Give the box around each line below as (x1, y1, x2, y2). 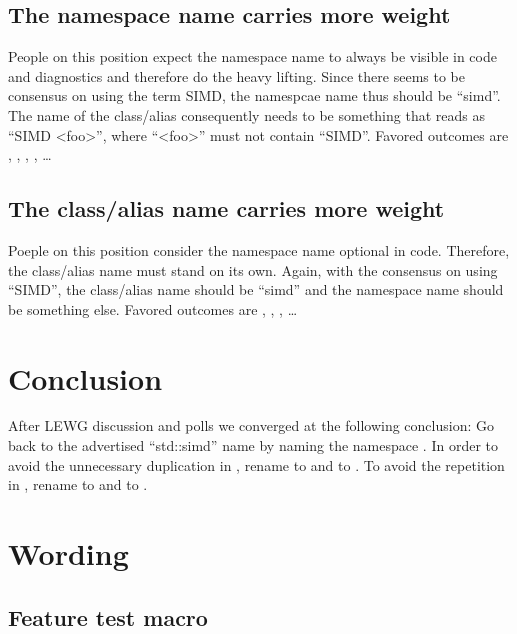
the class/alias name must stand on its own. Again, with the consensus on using (8, 259, 498, 280)
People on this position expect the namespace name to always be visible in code (8, 46, 497, 67)
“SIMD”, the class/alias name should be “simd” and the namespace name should (8, 279, 504, 300)
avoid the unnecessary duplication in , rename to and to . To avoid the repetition (8, 454, 505, 475)
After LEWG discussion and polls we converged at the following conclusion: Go (8, 415, 494, 436)
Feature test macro (8, 601, 208, 632)
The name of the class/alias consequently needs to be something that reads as (8, 104, 485, 125)
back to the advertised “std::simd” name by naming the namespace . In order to (8, 435, 498, 456)
